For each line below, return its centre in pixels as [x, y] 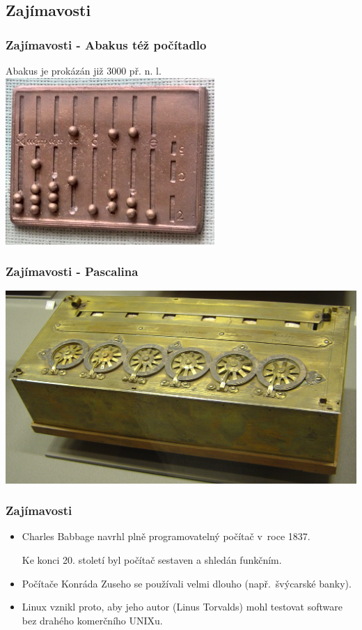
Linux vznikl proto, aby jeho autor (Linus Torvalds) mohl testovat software [182, 607]
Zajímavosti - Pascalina [72, 271]
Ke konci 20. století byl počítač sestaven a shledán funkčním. [152, 559]
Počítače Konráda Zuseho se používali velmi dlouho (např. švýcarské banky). [187, 583]
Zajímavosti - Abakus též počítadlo [106, 44]
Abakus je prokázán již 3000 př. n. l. [84, 70]
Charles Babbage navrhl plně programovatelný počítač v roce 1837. [166, 536]
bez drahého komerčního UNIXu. [92, 620]
